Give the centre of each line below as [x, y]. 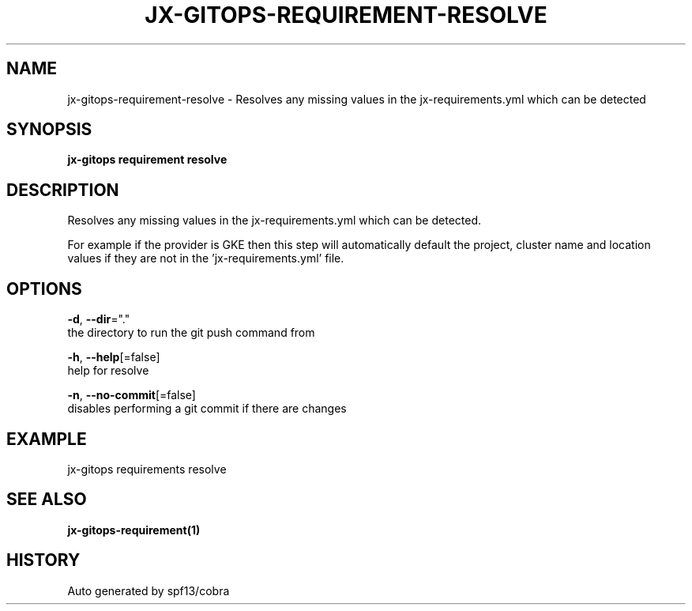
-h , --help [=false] [114, 357]
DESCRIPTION [63, 190]
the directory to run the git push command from [191, 333]
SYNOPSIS [49, 130]
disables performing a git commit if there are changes [207, 409]
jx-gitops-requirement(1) [134, 530]
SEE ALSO [47, 500]
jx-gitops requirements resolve [147, 469]
